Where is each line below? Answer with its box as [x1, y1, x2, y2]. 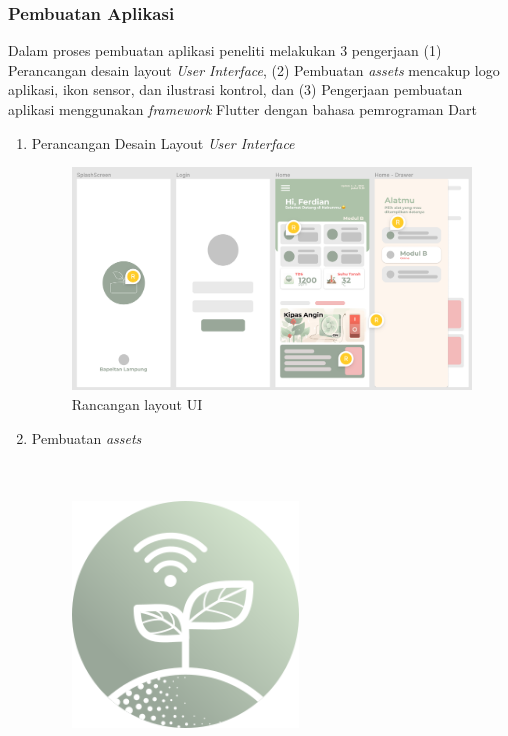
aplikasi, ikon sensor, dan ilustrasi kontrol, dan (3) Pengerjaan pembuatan [8, 79, 463, 100]
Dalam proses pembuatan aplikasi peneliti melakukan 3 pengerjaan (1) [8, 40, 442, 61]
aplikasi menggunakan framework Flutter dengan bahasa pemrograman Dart [8, 99, 477, 119]
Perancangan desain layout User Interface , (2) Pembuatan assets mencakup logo [8, 59, 500, 80]
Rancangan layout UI [71, 393, 203, 414]
